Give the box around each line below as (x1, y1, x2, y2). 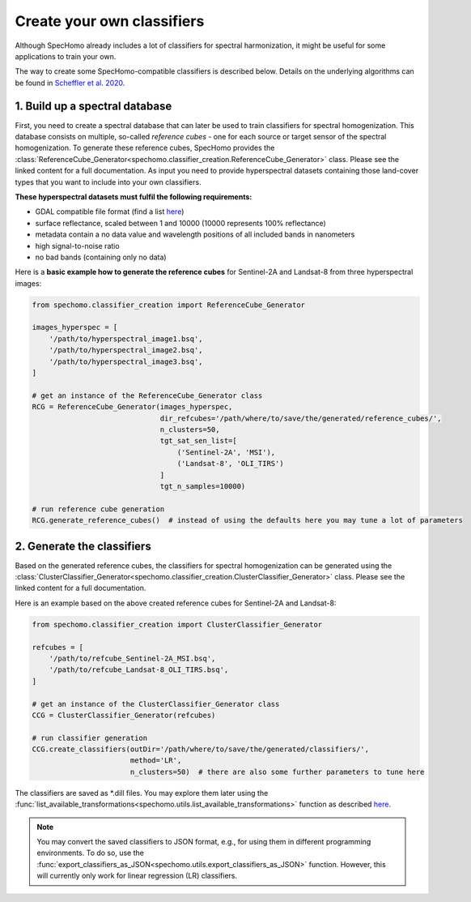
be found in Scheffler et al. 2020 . (15, 78, 125, 88)
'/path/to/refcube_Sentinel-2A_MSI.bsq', (49, 653, 216, 663)
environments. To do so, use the (36, 848, 145, 858)
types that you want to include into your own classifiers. (15, 177, 202, 186)
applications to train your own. (15, 51, 117, 61)
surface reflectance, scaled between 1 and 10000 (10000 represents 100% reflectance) (35, 218, 327, 228)
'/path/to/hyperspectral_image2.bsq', (49, 345, 203, 355)
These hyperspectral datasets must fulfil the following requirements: (15, 191, 252, 202)
